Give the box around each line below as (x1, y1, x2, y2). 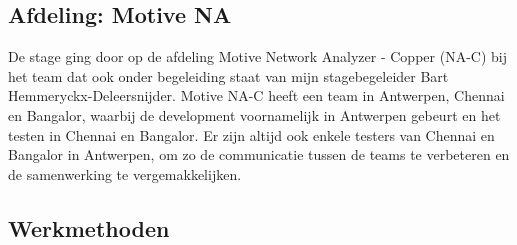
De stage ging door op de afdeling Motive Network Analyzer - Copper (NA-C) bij (8, 46, 507, 67)
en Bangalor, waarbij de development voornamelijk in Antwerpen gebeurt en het (8, 104, 501, 125)
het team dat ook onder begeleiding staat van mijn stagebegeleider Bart (8, 65, 449, 86)
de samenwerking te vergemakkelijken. (8, 163, 242, 184)
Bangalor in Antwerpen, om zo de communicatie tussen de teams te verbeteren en (8, 144, 510, 165)
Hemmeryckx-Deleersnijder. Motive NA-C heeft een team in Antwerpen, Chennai (8, 85, 505, 106)
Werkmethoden (8, 212, 170, 243)
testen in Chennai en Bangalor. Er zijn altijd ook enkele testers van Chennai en (8, 124, 495, 145)
